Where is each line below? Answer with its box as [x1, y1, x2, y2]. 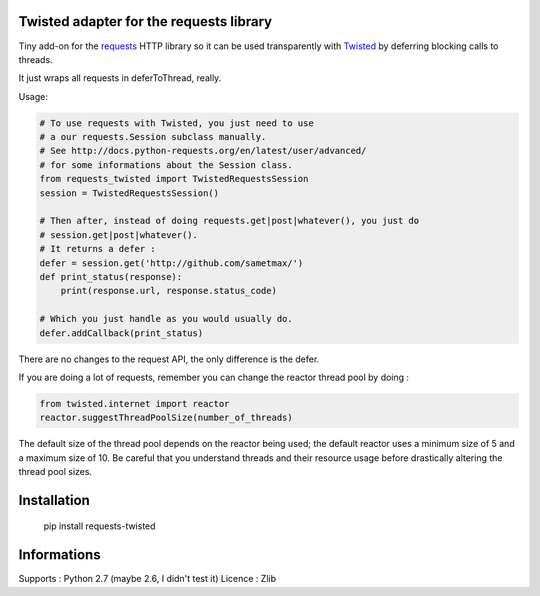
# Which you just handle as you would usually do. [39, 313, 294, 325]
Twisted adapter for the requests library [18, 13, 273, 30]
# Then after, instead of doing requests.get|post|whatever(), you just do [39, 215, 420, 227]
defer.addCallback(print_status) [39, 327, 204, 339]
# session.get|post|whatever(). [39, 229, 199, 240]
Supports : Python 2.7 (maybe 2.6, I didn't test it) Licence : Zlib [18, 573, 277, 585]
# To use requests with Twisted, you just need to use [39, 117, 314, 129]
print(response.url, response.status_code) [60, 285, 277, 297]
